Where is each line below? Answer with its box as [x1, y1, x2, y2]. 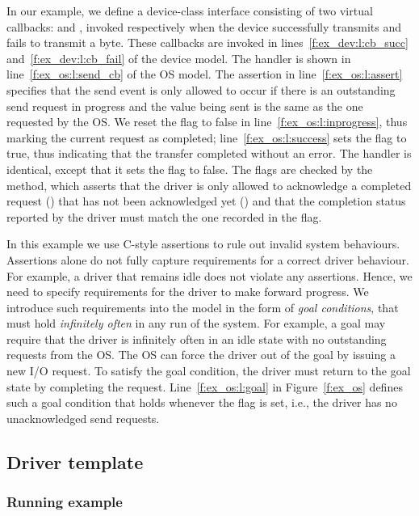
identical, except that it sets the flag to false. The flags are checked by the [6, 160, 373, 177]
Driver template [6, 449, 144, 474]
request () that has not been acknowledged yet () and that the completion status [6, 192, 406, 209]
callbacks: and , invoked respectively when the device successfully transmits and [6, 18, 402, 35]
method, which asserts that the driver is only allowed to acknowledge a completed [6, 176, 412, 193]
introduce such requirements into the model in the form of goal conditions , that [6, 298, 399, 315]
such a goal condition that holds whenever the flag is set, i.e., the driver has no [6, 394, 397, 411]
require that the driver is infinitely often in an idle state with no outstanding [6, 330, 387, 347]
